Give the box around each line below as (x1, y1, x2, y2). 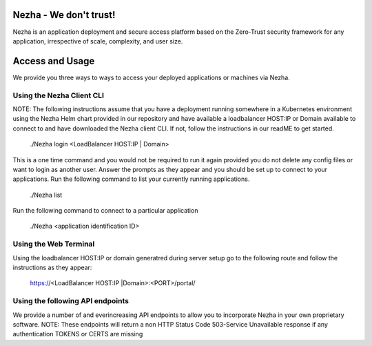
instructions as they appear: (12, 263, 92, 271)
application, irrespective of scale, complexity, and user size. (12, 37, 183, 45)
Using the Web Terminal (12, 239, 95, 249)
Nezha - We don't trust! (12, 9, 116, 21)
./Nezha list (30, 191, 63, 199)
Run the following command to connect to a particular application (12, 206, 198, 215)
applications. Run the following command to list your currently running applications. (12, 175, 250, 183)
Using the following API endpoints (12, 296, 129, 306)
